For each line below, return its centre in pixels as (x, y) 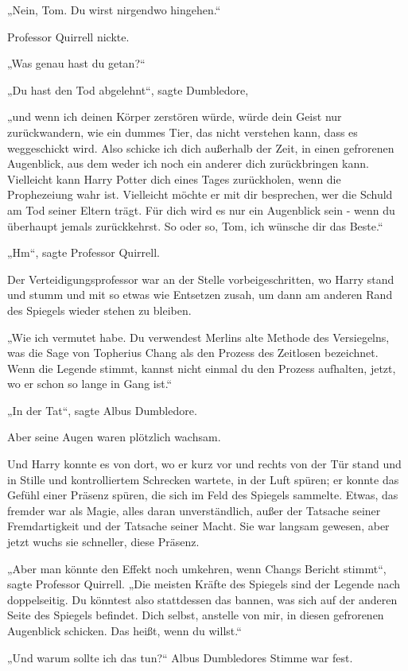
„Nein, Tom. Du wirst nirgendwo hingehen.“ (114, 10)
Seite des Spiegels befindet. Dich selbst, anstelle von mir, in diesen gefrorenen (196, 615)
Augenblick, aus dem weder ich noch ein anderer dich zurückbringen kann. (188, 163)
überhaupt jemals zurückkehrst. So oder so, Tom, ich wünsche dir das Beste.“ (195, 225)
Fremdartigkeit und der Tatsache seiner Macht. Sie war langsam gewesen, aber (198, 526)
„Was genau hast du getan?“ (76, 63)
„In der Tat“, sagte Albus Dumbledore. (102, 410)
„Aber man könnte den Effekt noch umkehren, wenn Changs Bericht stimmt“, (197, 568)
